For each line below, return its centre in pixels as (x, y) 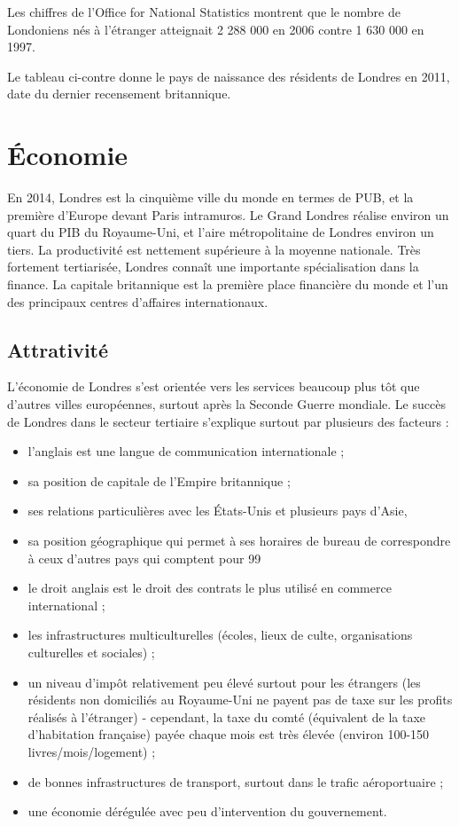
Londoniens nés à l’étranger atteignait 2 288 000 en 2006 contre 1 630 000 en (216, 29)
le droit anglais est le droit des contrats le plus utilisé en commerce (210, 588)
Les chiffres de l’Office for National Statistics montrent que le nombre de (204, 12)
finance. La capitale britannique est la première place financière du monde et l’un (228, 284)
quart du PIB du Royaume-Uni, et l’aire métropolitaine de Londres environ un (221, 232)
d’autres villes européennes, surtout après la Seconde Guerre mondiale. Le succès (226, 404)
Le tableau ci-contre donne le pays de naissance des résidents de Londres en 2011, (229, 76)
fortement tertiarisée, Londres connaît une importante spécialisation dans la (213, 267)
